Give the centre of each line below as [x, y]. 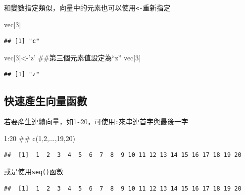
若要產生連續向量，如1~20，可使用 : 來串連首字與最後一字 [96, 122]
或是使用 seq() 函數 [34, 171]
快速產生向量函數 [46, 101]
